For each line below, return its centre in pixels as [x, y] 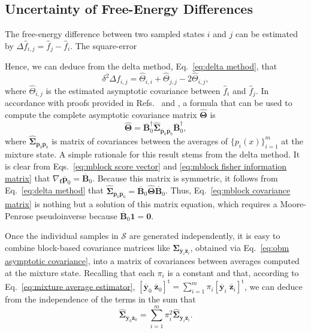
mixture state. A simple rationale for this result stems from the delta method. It [153, 154]
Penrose [19, 215]
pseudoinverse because [77, 215]
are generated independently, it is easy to [205, 236]
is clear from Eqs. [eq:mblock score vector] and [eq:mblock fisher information [146, 166]
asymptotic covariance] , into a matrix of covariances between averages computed [152, 261]
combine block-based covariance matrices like [87, 247]
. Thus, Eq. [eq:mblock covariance [228, 190]
